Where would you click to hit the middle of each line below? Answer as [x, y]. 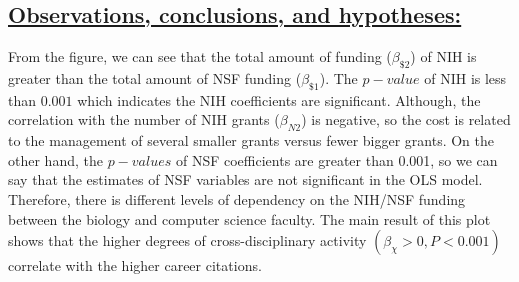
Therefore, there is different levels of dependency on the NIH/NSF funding [237, 198]
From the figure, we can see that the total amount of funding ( [200, 56]
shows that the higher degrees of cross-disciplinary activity [187, 240]
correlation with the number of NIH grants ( [144, 119]
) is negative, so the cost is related [406, 119]
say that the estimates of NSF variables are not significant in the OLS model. [245, 179]
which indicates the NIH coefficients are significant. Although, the [279, 99]
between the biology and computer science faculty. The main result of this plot [249, 218]
